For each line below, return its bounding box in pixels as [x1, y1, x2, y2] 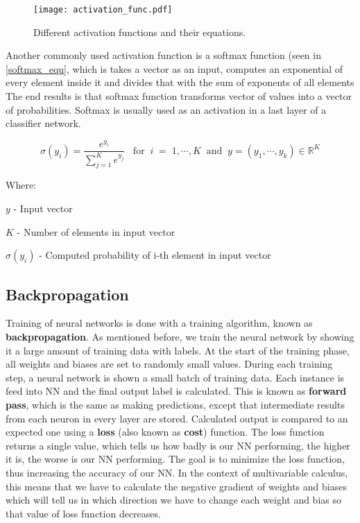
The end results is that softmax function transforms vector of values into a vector [6, 89, 352, 103]
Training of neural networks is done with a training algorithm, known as [6, 316, 313, 330]
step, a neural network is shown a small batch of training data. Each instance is [6, 370, 345, 384]
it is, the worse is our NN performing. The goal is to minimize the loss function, [6, 452, 345, 466]
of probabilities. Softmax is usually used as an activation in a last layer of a [6, 102, 327, 117]
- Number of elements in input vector [17, 224, 175, 239]
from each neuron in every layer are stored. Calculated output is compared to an [6, 411, 348, 425]
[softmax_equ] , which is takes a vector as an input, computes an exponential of [6, 61, 343, 76]
